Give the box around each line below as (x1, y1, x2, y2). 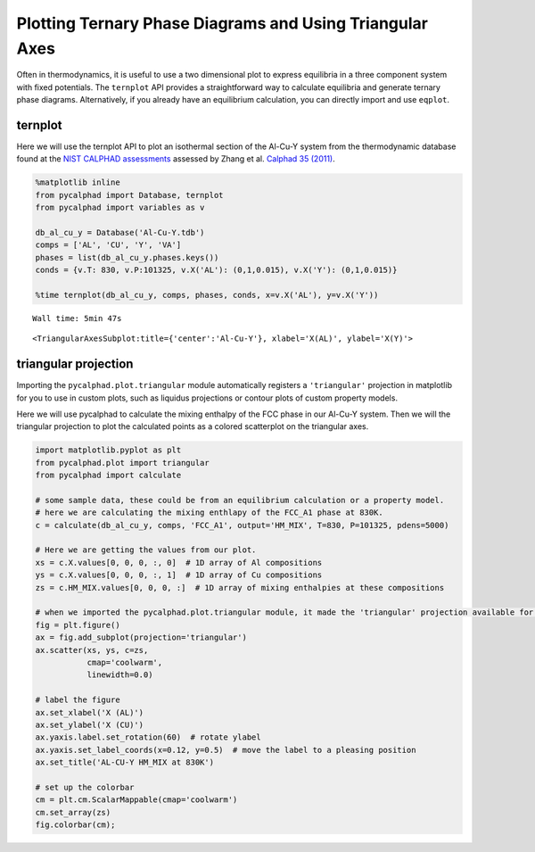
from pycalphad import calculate (35, 470, 182, 481)
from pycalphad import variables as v (35, 203, 205, 213)
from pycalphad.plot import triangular (35, 458, 210, 467)
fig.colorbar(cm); (35, 820, 116, 830)
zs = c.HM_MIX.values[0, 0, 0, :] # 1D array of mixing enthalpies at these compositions (35, 583, 445, 592)
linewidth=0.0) (86, 670, 153, 680)
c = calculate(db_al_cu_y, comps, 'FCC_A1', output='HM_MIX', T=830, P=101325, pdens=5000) (35, 520, 449, 530)
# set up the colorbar (35, 782, 135, 792)
